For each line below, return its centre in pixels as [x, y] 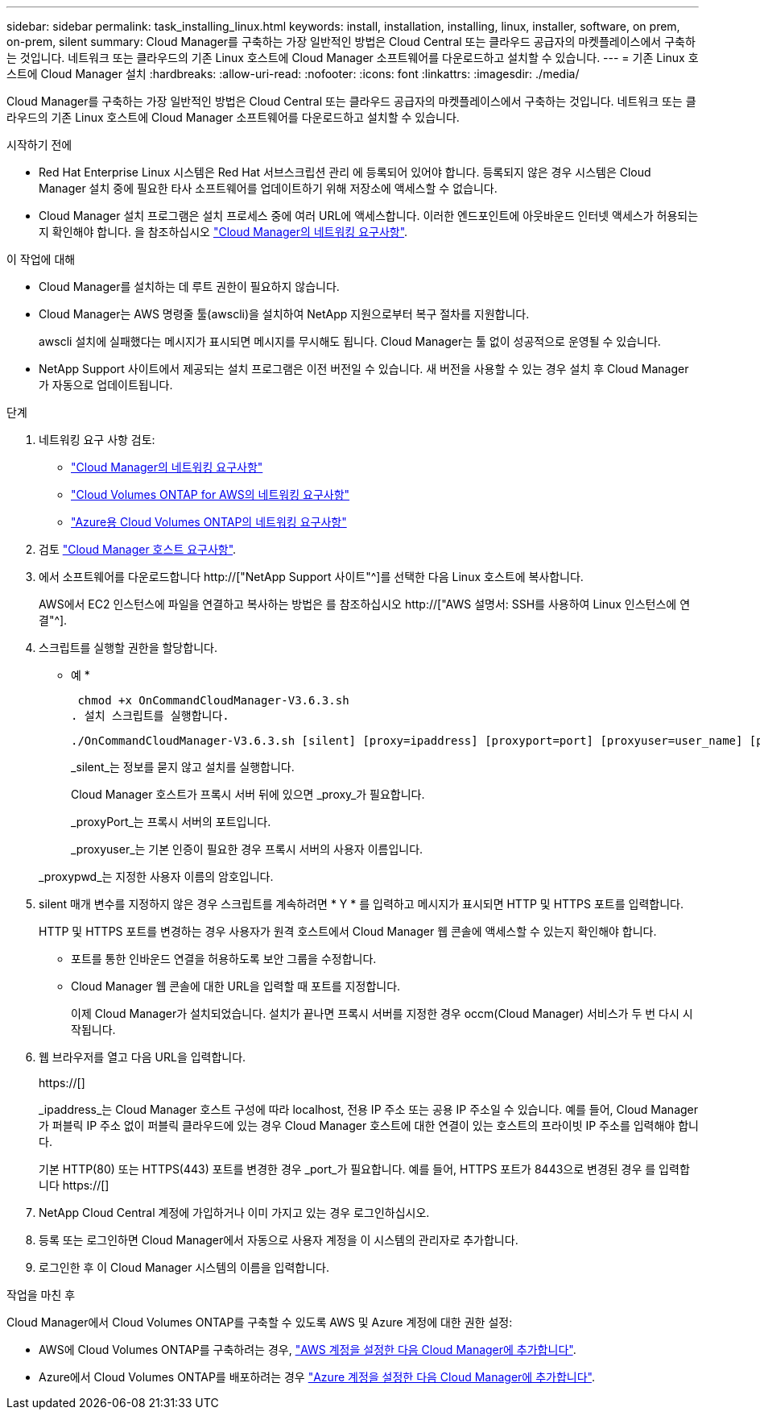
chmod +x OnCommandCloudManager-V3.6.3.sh [213, 700]
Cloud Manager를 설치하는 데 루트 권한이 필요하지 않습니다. [189, 287]
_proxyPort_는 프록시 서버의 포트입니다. [171, 822]
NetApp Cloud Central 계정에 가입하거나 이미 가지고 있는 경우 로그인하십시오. [234, 1213]
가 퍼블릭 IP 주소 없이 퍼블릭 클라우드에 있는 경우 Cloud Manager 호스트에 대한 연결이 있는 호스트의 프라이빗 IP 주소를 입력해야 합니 [369, 1125]
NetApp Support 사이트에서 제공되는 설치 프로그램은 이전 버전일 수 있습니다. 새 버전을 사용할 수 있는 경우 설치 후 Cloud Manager [364, 369]
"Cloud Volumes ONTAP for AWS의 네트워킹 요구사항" [211, 494]
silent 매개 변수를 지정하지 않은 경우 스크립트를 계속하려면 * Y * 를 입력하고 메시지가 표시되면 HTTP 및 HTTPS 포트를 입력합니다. [361, 904]
